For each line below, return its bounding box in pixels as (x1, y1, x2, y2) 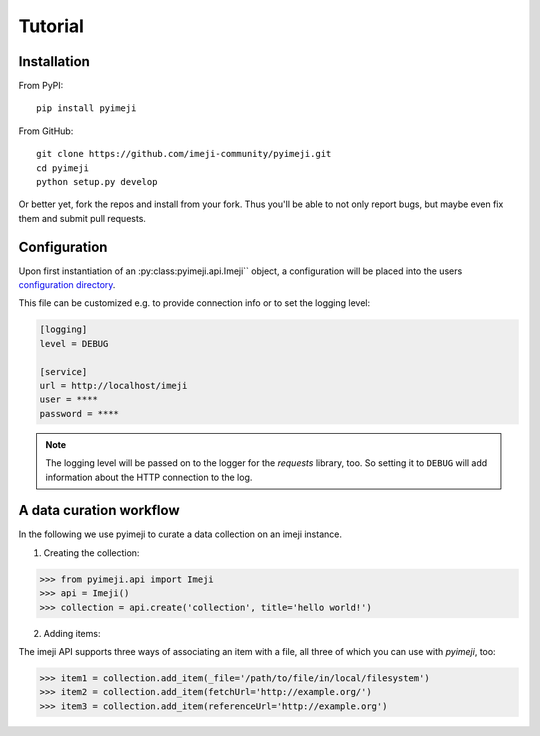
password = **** (39, 408, 120, 419)
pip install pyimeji (36, 103, 137, 114)
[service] (39, 366, 88, 377)
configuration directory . (18, 279, 116, 291)
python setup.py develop (36, 176, 158, 188)
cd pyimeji (36, 162, 90, 174)
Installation (18, 53, 90, 70)
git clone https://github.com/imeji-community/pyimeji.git (36, 148, 332, 160)
